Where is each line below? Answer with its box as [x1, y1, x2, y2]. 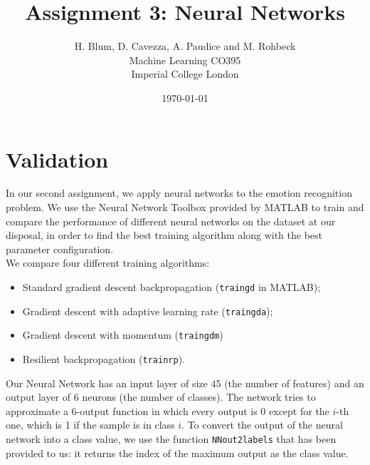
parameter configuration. [6, 241, 114, 256]
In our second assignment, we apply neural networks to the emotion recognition [6, 185, 352, 200]
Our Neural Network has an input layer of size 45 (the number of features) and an [6, 375, 364, 390]
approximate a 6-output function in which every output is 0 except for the [6, 403, 329, 418]
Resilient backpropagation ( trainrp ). [22, 351, 185, 366]
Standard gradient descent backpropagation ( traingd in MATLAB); [22, 280, 321, 294]
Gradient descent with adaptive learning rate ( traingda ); [22, 303, 273, 318]
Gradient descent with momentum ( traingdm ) [22, 327, 223, 342]
